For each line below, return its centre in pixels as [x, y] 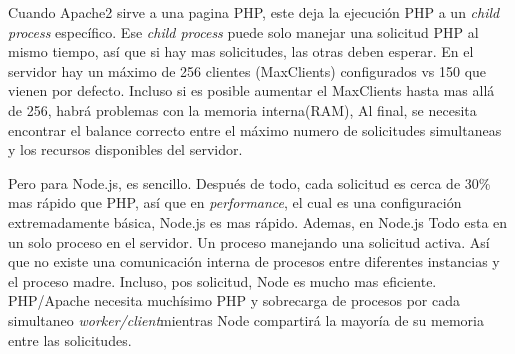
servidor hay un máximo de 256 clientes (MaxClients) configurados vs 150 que [247, 70]
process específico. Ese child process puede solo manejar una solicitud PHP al [243, 31]
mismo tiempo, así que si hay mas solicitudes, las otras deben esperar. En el [241, 51]
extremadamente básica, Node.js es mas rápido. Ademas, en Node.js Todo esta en [258, 221]
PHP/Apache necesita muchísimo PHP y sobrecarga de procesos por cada [234, 300]
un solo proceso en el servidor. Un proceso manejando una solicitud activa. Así [249, 241]
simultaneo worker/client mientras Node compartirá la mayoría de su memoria [246, 319]
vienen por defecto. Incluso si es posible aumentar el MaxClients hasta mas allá [251, 90]
